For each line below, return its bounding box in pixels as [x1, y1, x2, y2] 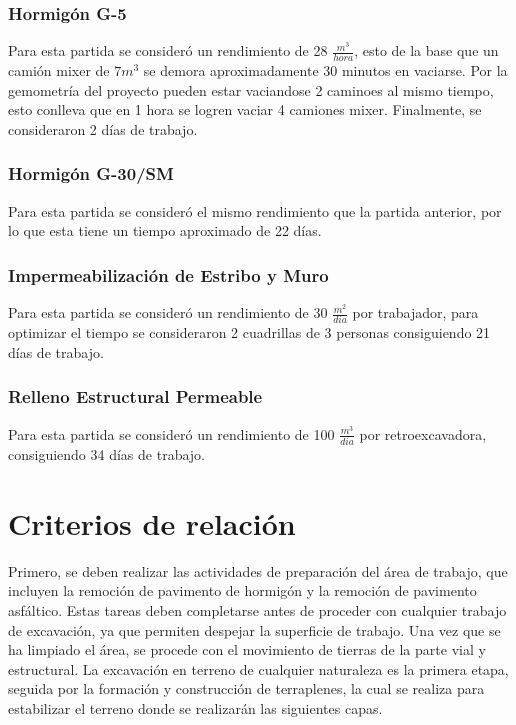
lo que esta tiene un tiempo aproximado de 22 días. [8, 220, 322, 241]
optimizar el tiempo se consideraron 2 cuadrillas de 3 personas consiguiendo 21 [8, 322, 491, 343]
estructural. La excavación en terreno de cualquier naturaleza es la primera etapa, [8, 658, 509, 679]
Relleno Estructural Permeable [8, 384, 263, 409]
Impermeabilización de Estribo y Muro [8, 262, 329, 287]
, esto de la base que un [354, 40, 499, 61]
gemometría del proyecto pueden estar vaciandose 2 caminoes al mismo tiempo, [8, 79, 494, 100]
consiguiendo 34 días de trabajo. [8, 444, 205, 465]
